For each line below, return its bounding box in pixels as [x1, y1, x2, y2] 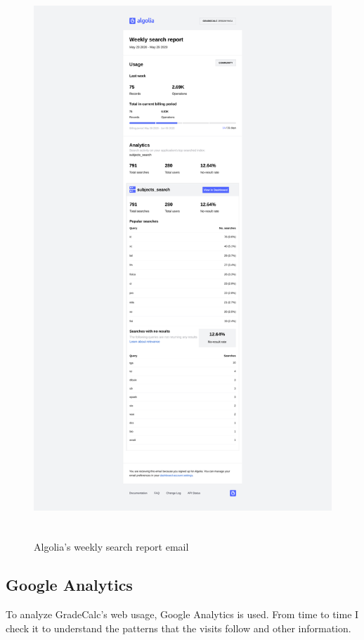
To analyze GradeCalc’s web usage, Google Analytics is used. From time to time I [6, 607, 359, 622]
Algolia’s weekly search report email [34, 539, 189, 554]
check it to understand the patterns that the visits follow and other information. [6, 620, 351, 635]
